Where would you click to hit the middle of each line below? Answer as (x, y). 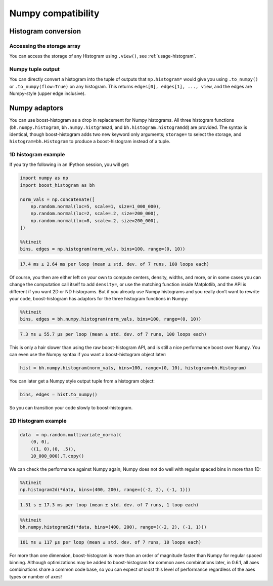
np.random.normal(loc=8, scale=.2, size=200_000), (95, 220)
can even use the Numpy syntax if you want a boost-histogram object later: (88, 355)
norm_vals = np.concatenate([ (57, 199)
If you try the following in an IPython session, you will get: (70, 164)
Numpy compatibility (54, 13)
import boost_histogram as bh (57, 185)
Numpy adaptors (36, 108)
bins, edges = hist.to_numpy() (59, 395)
